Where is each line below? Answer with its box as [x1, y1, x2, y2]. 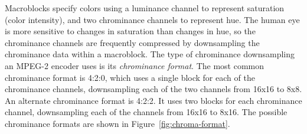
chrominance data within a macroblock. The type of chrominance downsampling [5, 48, 295, 60]
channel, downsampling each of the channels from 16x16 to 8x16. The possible [5, 106, 288, 118]
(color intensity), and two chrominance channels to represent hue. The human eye [5, 13, 300, 25]
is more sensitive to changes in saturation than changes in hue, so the [5, 25, 256, 37]
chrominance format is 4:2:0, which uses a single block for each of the [5, 71, 255, 83]
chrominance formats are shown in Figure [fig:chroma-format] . [5, 117, 230, 129]
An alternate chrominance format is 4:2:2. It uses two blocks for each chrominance [5, 94, 302, 106]
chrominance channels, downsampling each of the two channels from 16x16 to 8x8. [5, 83, 302, 95]
